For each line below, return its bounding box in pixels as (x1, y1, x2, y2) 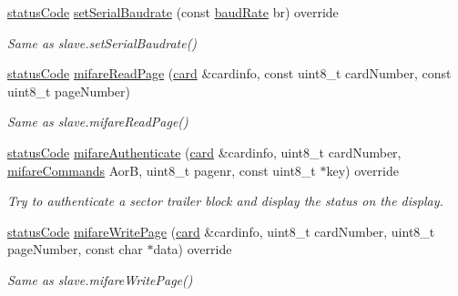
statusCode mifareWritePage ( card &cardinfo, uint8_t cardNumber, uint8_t (7, 221, 435, 240)
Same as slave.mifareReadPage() (7, 112, 188, 131)
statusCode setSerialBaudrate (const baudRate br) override (7, 3, 339, 21)
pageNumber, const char (7, 240, 143, 259)
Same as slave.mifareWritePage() (7, 270, 193, 289)
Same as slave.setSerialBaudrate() (7, 33, 198, 52)
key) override (326, 160, 399, 179)
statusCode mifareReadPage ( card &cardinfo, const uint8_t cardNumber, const (7, 64, 452, 83)
